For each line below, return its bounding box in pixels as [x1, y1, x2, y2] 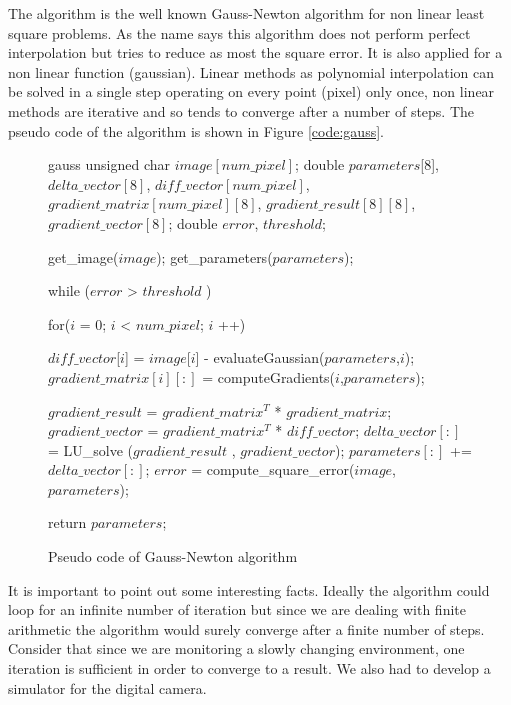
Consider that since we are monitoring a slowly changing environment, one [8, 638, 465, 659]
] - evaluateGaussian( [195, 347, 325, 368]
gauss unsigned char [48, 154, 171, 175]
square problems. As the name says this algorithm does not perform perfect [8, 22, 471, 43]
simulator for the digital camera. [8, 677, 207, 698]
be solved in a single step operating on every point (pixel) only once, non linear [8, 81, 495, 102]
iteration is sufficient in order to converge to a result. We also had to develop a [8, 658, 491, 679]
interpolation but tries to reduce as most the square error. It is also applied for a [8, 42, 503, 63]
